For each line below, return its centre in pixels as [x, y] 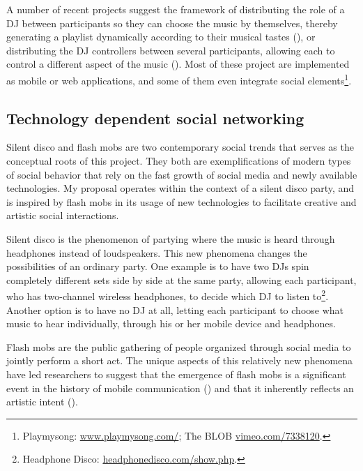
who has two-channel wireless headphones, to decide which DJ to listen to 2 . [168, 295]
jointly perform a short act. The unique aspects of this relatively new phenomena [180, 360]
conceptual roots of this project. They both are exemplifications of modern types [179, 161]
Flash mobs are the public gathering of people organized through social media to [179, 346]
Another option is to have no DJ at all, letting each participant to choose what [175, 309]
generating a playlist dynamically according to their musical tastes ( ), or [161, 37]
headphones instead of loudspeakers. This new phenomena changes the [157, 252]
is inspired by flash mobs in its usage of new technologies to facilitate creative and [181, 201]
